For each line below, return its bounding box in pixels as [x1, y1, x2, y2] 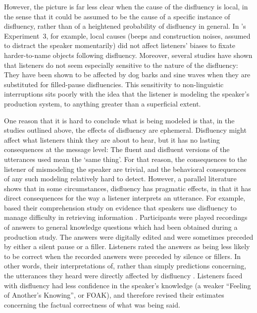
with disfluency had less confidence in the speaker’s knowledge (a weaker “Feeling [4, 280, 251, 290]
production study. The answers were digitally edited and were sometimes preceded [4, 231, 254, 242]
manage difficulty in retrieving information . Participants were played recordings [4, 212, 248, 222]
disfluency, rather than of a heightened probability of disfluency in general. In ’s [4, 21, 246, 31]
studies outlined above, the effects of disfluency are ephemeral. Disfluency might [4, 125, 247, 135]
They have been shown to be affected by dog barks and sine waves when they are [4, 69, 251, 80]
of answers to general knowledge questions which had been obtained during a [4, 222, 238, 232]
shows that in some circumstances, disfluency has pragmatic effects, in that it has [4, 183, 251, 193]
